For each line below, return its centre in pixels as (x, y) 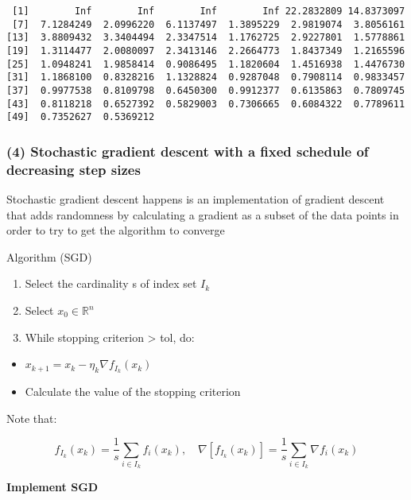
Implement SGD (52, 487)
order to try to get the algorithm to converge (116, 230)
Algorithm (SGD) (49, 256)
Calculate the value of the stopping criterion (133, 391)
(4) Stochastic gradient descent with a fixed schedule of (188, 151)
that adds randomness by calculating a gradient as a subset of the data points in (203, 214)
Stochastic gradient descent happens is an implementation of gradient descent (196, 199)
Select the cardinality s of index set (111, 283)
